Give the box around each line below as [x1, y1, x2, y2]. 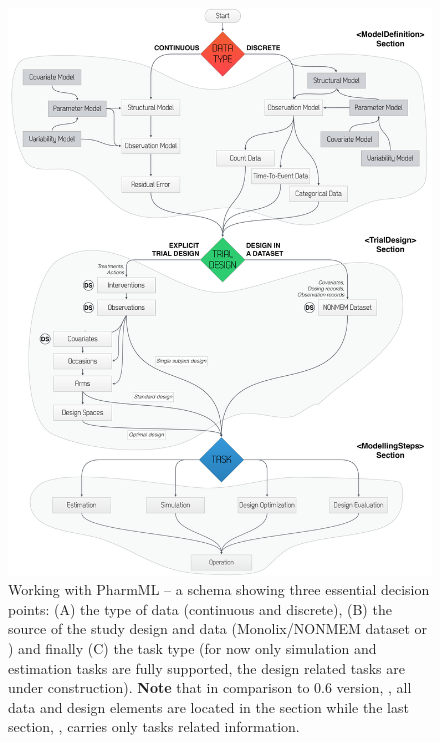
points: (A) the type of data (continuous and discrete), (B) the [8, 598, 392, 619]
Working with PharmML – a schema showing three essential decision [8, 579, 430, 600]
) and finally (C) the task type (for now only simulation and [8, 637, 377, 658]
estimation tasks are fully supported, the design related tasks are [8, 657, 405, 678]
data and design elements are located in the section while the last [8, 696, 409, 717]
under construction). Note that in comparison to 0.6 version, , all [8, 677, 412, 698]
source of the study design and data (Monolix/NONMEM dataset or [8, 618, 428, 639]
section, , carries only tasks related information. [8, 716, 300, 737]
